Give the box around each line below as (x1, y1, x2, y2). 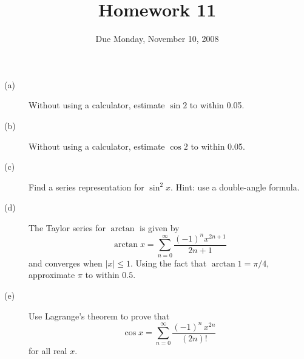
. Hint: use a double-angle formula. (171, 180, 300, 193)
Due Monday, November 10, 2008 (95, 32, 219, 45)
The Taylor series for (29, 221, 106, 234)
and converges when (29, 256, 103, 269)
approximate (29, 268, 75, 281)
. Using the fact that (130, 256, 207, 269)
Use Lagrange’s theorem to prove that (29, 309, 170, 322)
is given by (140, 221, 180, 234)
